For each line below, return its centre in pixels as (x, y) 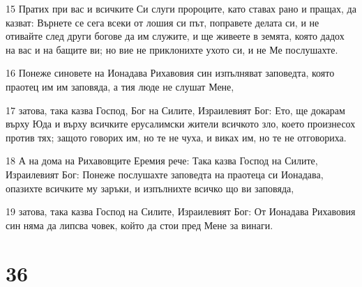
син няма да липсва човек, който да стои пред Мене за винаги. (139, 225)
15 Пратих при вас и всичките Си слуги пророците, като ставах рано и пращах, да (181, 8)
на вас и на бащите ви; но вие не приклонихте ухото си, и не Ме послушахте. (172, 49)
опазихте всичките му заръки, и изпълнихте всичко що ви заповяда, (150, 188)
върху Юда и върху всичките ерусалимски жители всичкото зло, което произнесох (181, 124)
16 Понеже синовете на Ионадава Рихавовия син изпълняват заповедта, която (170, 73)
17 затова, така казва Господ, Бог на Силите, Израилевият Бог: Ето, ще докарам (175, 110)
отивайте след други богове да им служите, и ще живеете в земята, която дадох (175, 36)
